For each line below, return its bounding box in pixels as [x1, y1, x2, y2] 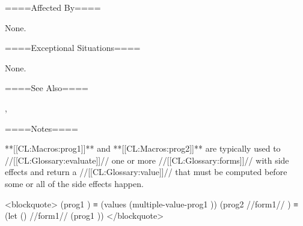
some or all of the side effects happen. [5, 177, 144, 189]
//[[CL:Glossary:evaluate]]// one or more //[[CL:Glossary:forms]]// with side [5, 153, 289, 166]
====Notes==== [5, 122, 78, 134]
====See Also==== [5, 82, 88, 94]
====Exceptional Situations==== [5, 41, 141, 54]
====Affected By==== [5, 1, 101, 13]
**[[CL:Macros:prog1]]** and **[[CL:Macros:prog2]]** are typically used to [5, 142, 281, 155]
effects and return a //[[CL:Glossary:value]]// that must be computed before [5, 165, 287, 178]
